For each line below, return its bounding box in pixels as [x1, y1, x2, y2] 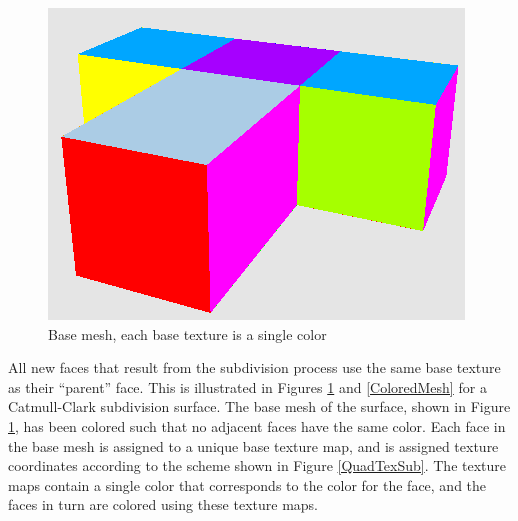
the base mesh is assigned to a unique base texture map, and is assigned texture [8, 435, 499, 456]
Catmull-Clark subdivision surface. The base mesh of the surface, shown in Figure [8, 396, 511, 417]
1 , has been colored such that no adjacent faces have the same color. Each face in [8, 415, 506, 436]
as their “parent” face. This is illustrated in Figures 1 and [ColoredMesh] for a [8, 376, 487, 397]
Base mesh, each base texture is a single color [48, 323, 327, 344]
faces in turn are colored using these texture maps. [8, 494, 319, 515]
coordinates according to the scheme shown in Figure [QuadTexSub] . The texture [8, 455, 506, 476]
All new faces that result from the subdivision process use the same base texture [8, 357, 501, 378]
